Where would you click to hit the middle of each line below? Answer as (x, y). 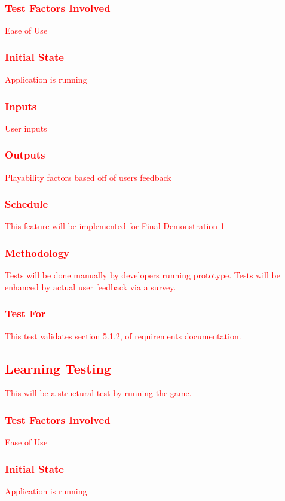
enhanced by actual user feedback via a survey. (91, 286)
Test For (25, 313)
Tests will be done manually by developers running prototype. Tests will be (142, 275)
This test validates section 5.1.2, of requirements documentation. (123, 335)
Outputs (25, 155)
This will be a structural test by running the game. (98, 393)
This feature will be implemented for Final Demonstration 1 (115, 226)
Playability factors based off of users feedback (88, 177)
